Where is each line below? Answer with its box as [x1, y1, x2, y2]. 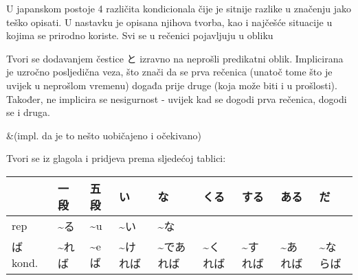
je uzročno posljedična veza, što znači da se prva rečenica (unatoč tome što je [6, 65, 333, 79]
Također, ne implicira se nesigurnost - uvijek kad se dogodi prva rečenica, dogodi [6, 91, 347, 106]
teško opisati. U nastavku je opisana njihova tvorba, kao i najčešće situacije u [6, 14, 333, 29]
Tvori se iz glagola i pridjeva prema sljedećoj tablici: [6, 151, 226, 165]
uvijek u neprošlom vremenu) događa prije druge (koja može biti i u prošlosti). [6, 78, 337, 92]
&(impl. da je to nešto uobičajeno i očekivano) [6, 128, 201, 142]
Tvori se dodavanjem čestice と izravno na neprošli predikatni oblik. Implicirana [6, 51, 344, 65]
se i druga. [6, 105, 50, 119]
